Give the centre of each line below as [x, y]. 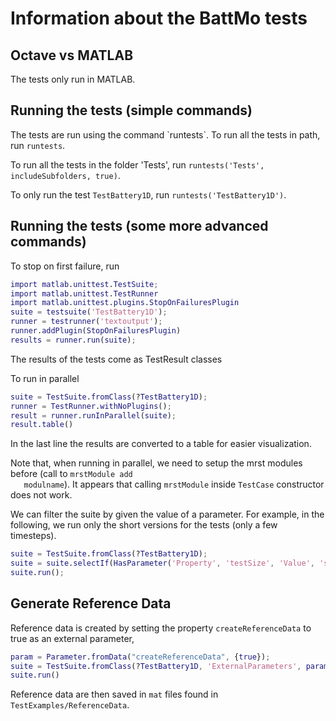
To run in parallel [45, 378]
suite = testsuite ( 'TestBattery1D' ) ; [89, 312]
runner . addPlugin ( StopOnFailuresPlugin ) [96, 331]
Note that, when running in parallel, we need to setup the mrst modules [156, 463]
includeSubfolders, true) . [65, 175]
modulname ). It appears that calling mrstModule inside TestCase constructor [174, 484]
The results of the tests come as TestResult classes [116, 359]
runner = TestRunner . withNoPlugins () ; [91, 406]
